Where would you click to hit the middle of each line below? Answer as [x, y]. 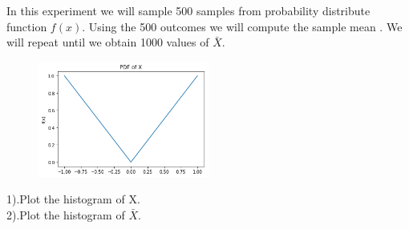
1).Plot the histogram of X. [73, 199]
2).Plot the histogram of [66, 214]
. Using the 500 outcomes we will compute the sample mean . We [242, 26]
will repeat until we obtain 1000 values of [108, 42]
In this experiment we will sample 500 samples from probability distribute [188, 10]
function [27, 26]
